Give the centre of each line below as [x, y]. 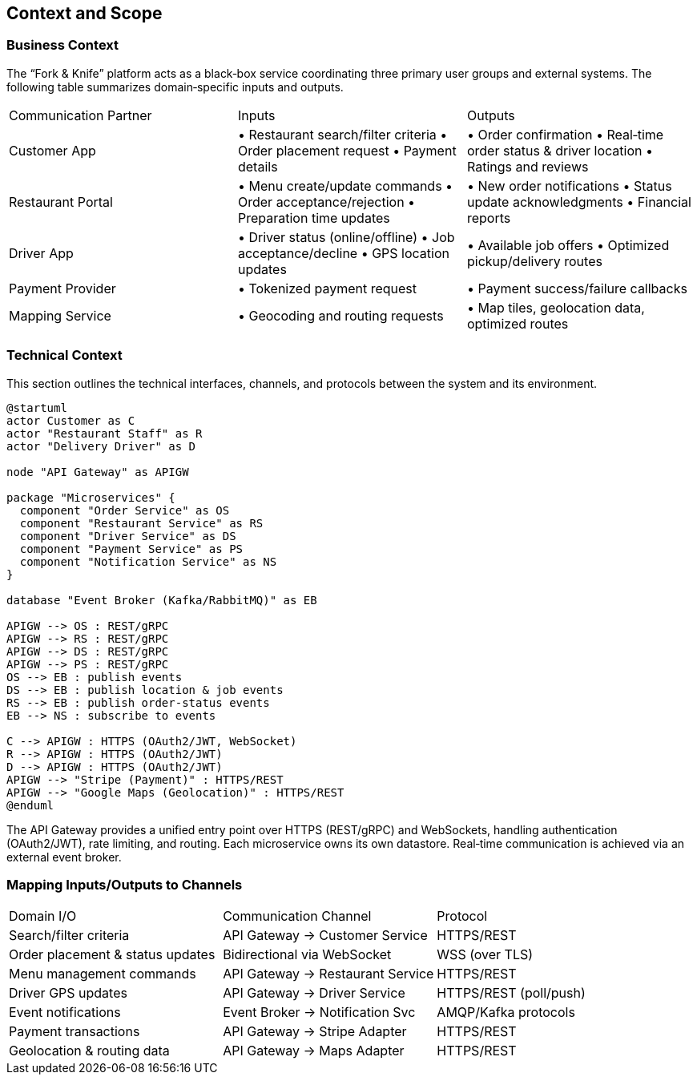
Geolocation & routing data [89, 1051]
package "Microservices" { [91, 497]
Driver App [41, 253]
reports [489, 218]
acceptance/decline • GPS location [343, 253]
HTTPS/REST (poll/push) [511, 993]
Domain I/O [43, 916]
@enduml [30, 805]
